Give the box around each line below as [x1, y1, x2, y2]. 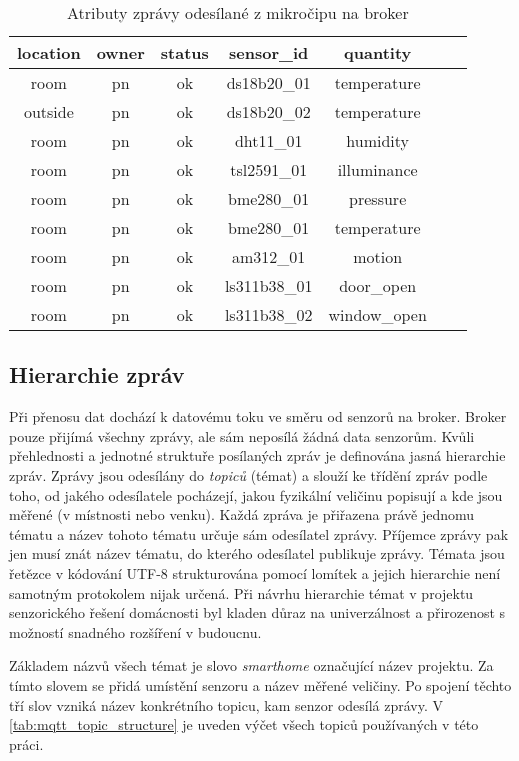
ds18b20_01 [226, 71, 311, 94]
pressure [349, 187, 407, 210]
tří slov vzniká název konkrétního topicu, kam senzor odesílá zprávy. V [9, 694, 444, 715]
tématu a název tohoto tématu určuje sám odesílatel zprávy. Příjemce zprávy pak [9, 523, 509, 544]
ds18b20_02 [226, 100, 311, 123]
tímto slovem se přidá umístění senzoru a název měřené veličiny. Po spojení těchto [9, 674, 512, 695]
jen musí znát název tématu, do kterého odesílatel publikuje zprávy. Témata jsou [9, 543, 505, 564]
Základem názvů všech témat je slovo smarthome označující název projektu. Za [9, 655, 494, 676]
